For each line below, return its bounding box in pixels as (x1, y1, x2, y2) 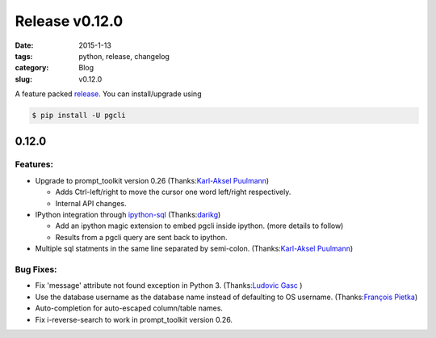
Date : (15, 40, 34, 50)
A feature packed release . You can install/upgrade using (15, 89, 202, 99)
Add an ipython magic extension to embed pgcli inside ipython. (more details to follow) (55, 221, 344, 230)
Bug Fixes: (15, 264, 57, 275)
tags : (15, 51, 33, 61)
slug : (15, 74, 32, 84)
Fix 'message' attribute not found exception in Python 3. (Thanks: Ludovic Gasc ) (35, 281, 303, 290)
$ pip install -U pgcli (31, 111, 127, 120)
